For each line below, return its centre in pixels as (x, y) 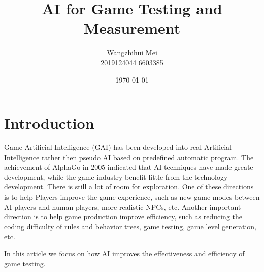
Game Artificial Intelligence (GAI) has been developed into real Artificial (118, 147)
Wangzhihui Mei (132, 52)
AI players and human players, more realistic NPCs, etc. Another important (123, 206)
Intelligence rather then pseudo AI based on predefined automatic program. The (129, 157)
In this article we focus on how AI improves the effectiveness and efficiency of (124, 253)
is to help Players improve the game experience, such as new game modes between (132, 197)
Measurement (132, 28)
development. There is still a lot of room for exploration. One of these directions (129, 187)
